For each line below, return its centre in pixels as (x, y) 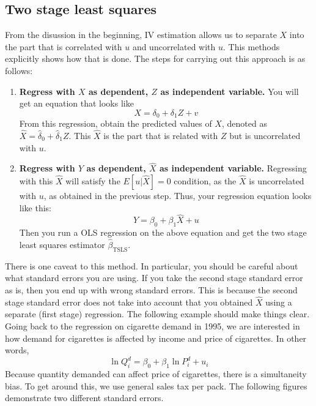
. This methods (252, 46)
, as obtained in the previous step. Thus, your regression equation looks (178, 196)
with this (36, 181)
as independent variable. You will (230, 91)
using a (279, 302)
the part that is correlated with (64, 46)
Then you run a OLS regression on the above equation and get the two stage (163, 232)
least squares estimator (62, 245)
